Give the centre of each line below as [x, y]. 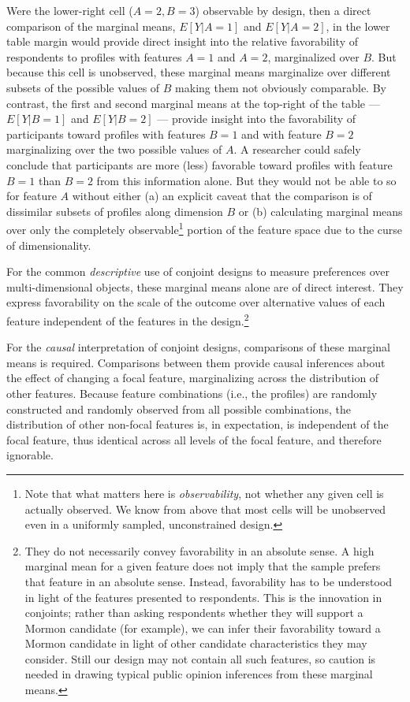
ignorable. [30, 455]
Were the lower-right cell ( [70, 10]
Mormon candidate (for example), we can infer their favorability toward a [203, 628]
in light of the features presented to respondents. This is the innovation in [203, 597]
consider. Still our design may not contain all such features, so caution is [200, 658]
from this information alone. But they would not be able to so [246, 180]
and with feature [281, 134]
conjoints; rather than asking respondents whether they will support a [194, 613]
